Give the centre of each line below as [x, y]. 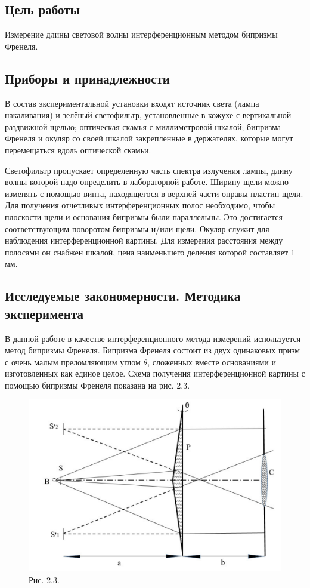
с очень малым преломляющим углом [73, 361]
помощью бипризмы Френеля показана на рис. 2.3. [97, 385]
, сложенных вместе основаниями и [212, 361]
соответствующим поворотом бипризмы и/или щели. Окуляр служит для [137, 228]
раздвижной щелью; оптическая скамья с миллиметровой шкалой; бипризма [143, 126]
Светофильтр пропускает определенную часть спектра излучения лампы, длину [149, 170]
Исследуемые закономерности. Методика [123, 296]
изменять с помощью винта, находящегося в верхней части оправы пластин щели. [154, 193]
